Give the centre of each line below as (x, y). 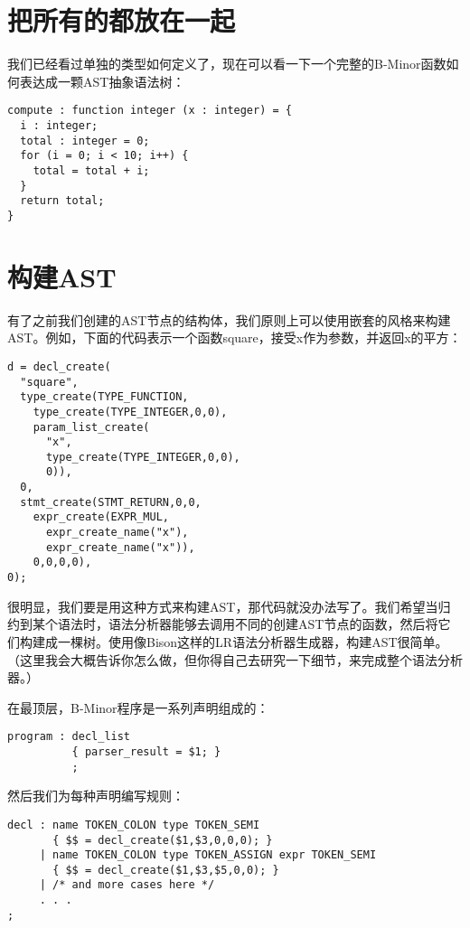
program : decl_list (69, 737)
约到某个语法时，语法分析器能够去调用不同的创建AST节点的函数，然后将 (223, 624)
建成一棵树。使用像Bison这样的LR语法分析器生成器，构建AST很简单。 (240, 641)
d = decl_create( (59, 366)
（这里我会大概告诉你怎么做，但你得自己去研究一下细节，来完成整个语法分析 (235, 659)
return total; (62, 201)
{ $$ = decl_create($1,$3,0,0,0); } (163, 840)
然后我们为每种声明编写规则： (96, 796)
